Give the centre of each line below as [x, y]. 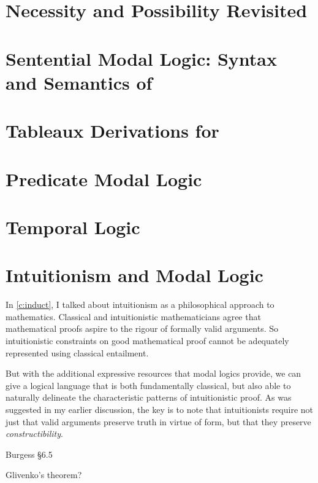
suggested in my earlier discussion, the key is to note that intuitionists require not [160, 409]
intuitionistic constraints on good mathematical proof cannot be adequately [147, 340]
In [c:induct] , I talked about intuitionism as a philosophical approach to [140, 304]
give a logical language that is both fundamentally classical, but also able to [148, 385]
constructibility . [34, 434]
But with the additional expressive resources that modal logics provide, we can [153, 373]
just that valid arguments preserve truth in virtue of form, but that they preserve [158, 421]
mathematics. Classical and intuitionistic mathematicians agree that [133, 316]
